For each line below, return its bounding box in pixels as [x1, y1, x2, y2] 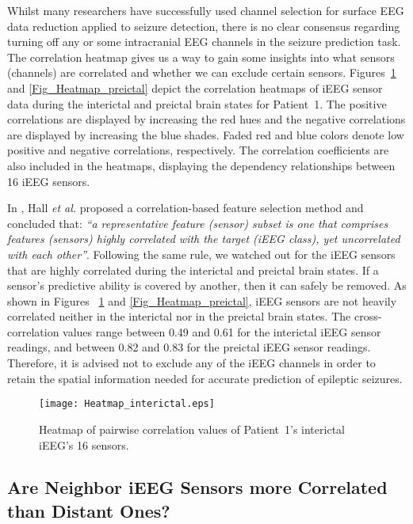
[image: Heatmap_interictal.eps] [39, 398, 215, 410]
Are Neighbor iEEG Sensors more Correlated [7, 475, 388, 499]
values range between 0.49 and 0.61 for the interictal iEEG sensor [63, 323, 381, 340]
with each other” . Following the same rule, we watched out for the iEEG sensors [7, 245, 396, 262]
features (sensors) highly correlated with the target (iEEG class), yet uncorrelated [7, 230, 400, 247]
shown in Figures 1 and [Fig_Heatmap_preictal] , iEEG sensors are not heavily [7, 292, 397, 309]
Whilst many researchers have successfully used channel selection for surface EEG [7, 2, 404, 18]
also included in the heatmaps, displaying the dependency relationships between [7, 157, 396, 173]
